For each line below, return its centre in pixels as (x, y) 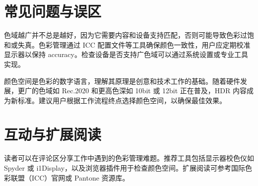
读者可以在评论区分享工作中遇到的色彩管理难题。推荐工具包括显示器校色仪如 (129, 158)
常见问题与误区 (53, 11)
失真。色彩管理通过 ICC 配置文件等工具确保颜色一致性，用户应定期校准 (134, 44)
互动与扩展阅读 (53, 134)
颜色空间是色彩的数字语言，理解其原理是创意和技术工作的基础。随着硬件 (122, 81)
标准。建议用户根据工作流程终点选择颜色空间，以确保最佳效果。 (122, 100)
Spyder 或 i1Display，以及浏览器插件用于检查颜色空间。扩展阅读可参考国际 (125, 168)
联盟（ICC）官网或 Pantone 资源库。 (70, 177)
